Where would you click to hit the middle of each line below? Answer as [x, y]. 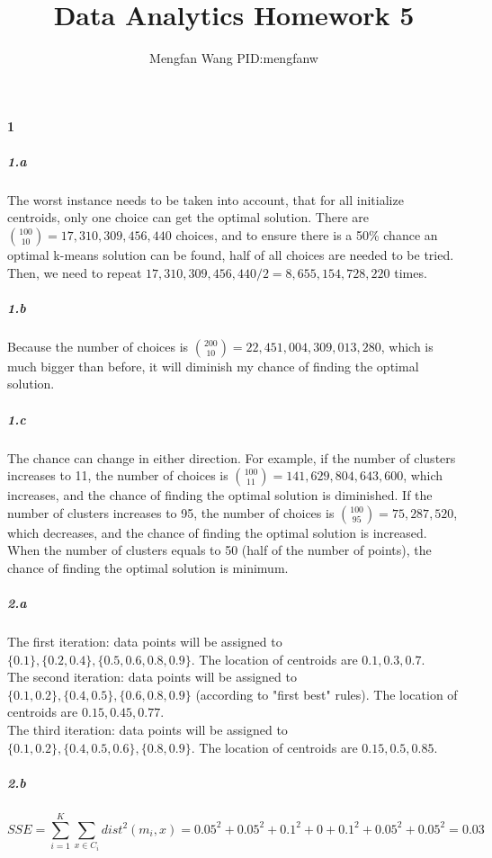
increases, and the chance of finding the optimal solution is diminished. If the [220, 495]
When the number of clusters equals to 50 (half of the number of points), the [219, 550]
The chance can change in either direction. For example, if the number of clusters [232, 457]
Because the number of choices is [98, 346]
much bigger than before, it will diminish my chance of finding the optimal [213, 366]
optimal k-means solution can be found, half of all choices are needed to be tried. [231, 255]
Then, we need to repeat [75, 272]
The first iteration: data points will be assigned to [145, 642]
